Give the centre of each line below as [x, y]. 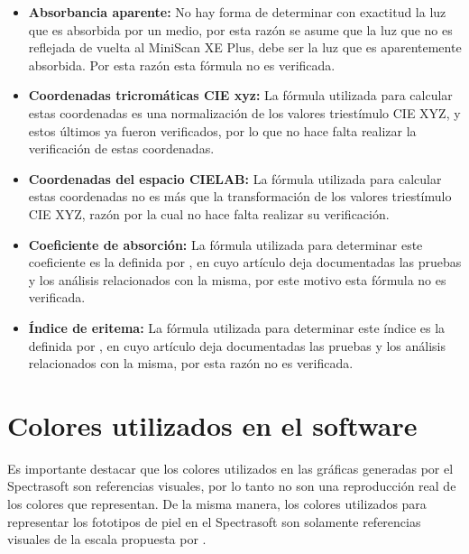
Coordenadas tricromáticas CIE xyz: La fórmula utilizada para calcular [240, 95]
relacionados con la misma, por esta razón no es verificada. [191, 363]
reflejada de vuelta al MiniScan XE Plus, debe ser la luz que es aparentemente [245, 47]
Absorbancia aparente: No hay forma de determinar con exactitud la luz [237, 12]
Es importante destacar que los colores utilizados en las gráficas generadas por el [230, 468]
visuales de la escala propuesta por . [107, 539]
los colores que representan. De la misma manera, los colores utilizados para [217, 503]
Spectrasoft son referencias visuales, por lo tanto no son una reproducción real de [232, 486]
